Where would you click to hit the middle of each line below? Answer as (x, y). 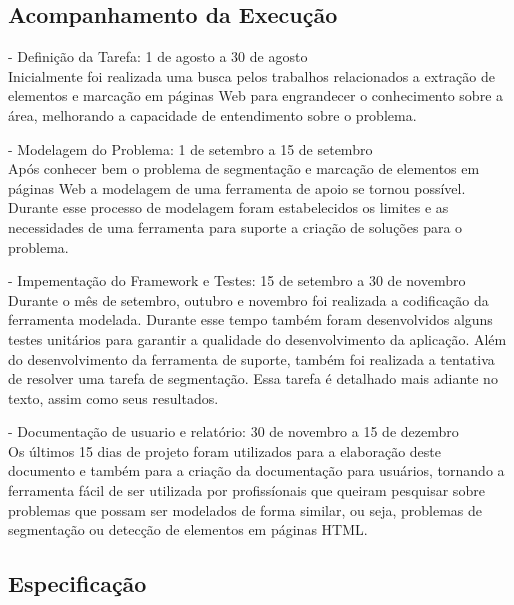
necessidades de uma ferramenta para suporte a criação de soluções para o (235, 226)
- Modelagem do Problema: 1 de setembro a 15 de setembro (190, 148)
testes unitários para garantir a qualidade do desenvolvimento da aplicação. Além (257, 338)
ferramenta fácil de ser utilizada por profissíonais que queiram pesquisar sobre (246, 490)
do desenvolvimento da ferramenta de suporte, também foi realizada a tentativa (251, 358)
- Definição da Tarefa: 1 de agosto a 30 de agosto (158, 56)
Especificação (77, 583)
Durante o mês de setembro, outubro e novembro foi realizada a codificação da (248, 299)
